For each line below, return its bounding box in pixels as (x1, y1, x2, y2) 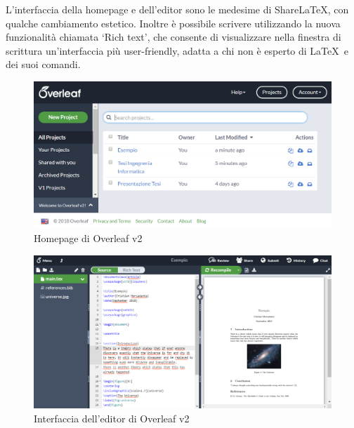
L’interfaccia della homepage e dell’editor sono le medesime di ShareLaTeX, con (6, 2, 349, 16)
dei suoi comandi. (6, 57, 81, 72)
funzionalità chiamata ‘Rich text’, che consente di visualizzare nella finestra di (6, 29, 341, 44)
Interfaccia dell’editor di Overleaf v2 (34, 410, 190, 425)
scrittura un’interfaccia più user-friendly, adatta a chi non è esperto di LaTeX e (6, 43, 348, 58)
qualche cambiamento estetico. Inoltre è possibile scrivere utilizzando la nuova (6, 15, 341, 30)
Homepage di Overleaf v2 (34, 231, 143, 246)
